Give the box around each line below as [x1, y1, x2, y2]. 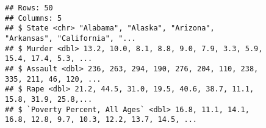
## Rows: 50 [5, 4, 53, 12]
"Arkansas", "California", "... [5, 34, 136, 43]
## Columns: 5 [5, 13, 62, 23]
